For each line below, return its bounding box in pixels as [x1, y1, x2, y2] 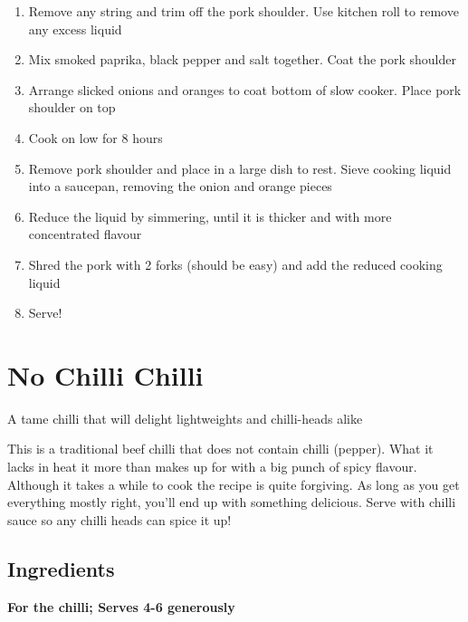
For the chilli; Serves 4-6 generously [7, 597, 235, 616]
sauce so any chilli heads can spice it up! [7, 510, 232, 529]
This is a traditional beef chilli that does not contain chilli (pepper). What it [7, 439, 434, 458]
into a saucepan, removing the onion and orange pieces [28, 177, 332, 196]
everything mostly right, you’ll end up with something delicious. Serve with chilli [7, 493, 456, 512]
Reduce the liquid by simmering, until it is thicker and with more [28, 206, 392, 225]
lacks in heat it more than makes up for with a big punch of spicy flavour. [7, 457, 417, 476]
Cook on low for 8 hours [28, 128, 163, 147]
